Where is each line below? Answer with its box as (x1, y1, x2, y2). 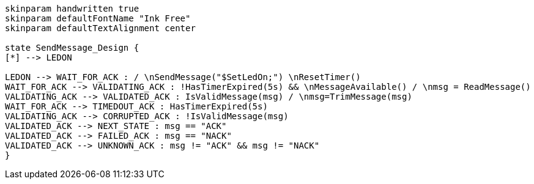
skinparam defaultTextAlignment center (5, 23, 196, 33)
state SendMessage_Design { (5, 43, 139, 53)
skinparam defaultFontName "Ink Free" (5, 13, 191, 23)
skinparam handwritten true (5, 4, 139, 13)
